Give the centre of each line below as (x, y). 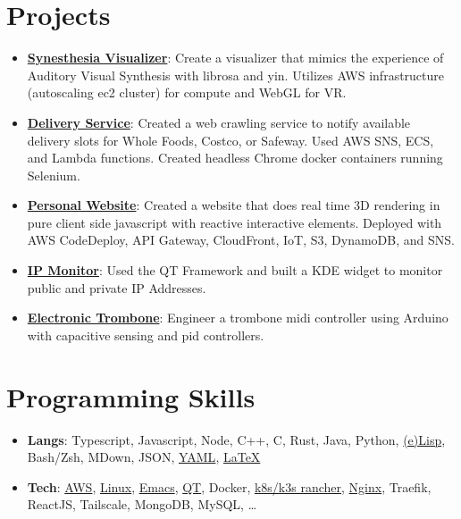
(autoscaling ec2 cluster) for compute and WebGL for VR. (187, 92)
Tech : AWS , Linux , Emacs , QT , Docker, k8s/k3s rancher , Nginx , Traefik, (229, 486)
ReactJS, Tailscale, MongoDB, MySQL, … (142, 504)
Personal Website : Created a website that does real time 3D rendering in (234, 205)
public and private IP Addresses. (117, 287)
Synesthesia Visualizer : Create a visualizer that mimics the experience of (235, 58)
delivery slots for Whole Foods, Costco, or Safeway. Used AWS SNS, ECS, (230, 140)
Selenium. (54, 175)
